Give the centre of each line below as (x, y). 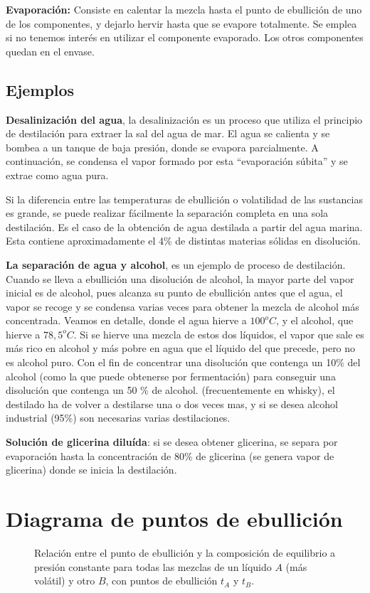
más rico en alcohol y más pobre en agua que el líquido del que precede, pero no (181, 348)
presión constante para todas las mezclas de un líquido (153, 566)
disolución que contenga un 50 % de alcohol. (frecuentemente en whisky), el (170, 390)
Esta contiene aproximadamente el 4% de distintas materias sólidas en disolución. (183, 241)
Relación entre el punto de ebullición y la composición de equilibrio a (185, 552)
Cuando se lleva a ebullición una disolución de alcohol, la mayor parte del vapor (180, 278)
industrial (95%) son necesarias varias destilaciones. (118, 418)
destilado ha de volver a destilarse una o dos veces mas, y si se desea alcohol (172, 404)
